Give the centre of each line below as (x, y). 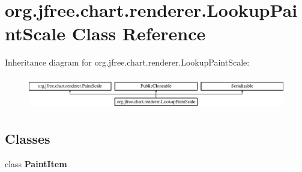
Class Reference (139, 33)
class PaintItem (36, 163)
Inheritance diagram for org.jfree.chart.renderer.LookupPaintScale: (127, 62)
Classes (28, 138)
